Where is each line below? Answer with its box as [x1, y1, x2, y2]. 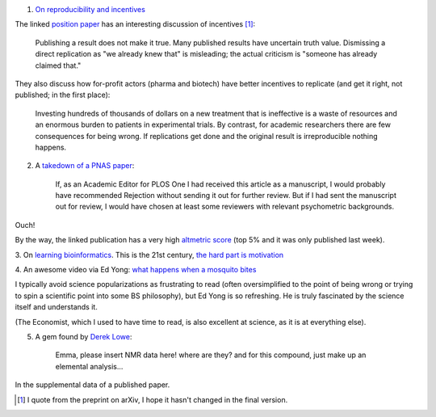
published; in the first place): [15, 90, 111, 100]
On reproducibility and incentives [35, 5, 145, 14]
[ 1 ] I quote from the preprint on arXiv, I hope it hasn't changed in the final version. [17, 394, 288, 404]
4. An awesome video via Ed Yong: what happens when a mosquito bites [15, 265, 257, 275]
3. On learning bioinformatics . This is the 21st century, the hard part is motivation [15, 250, 284, 259]
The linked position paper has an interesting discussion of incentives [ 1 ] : [15, 19, 256, 29]
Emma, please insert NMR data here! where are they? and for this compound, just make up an [55, 350, 367, 360]
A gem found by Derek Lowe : [35, 331, 132, 341]
